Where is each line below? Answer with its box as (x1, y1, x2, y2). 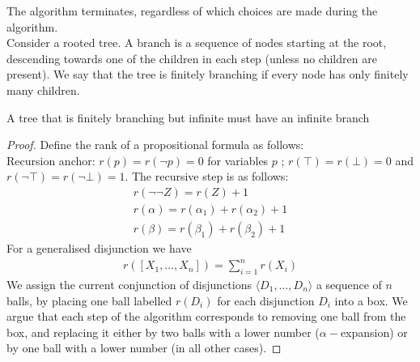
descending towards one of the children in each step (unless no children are (6, 49, 377, 66)
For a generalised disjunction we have (6, 240, 192, 257)
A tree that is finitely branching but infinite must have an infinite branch (6, 109, 370, 126)
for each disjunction (217, 292, 315, 309)
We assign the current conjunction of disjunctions (6, 275, 252, 292)
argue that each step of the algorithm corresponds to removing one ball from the (6, 308, 406, 325)
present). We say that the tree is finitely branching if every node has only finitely (6, 66, 409, 83)
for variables (207, 151, 269, 168)
